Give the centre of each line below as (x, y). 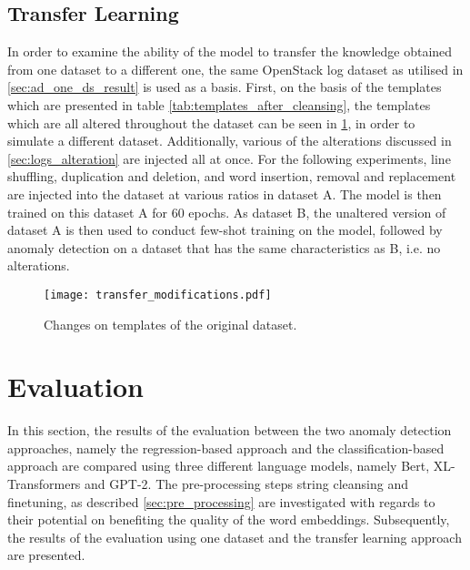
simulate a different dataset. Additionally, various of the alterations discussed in (230, 141)
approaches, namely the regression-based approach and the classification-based (226, 448)
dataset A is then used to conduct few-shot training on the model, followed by (225, 230)
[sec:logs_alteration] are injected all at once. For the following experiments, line (229, 158)
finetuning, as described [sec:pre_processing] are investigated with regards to (221, 501)
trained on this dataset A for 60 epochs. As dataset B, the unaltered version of (227, 212)
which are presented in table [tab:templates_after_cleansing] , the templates (219, 104)
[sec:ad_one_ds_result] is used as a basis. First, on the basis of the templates (225, 87)
